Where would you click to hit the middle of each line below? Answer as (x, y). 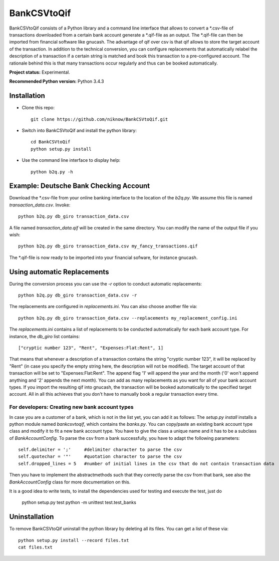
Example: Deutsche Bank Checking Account (80, 186)
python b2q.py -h (52, 172)
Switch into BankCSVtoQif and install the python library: (79, 130)
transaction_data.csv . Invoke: (40, 205)
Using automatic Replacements (59, 272)
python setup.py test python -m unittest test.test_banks (79, 502)
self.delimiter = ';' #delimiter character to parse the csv (100, 450)
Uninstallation (32, 517)
